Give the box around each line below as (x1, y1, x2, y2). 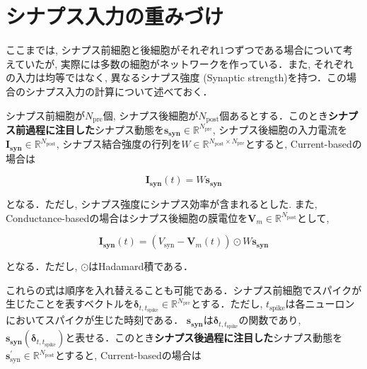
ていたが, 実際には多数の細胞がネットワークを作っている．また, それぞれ (15, 56, 354, 71)
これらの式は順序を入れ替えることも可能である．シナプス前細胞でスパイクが (6, 282, 362, 297)
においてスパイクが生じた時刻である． (6, 312, 184, 327)
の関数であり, (238, 312, 301, 327)
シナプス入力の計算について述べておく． (25, 83, 213, 98)
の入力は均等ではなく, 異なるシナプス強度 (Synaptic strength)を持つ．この (6, 70, 347, 85)
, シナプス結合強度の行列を (56, 136, 182, 151)
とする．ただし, (190, 296, 263, 311)
